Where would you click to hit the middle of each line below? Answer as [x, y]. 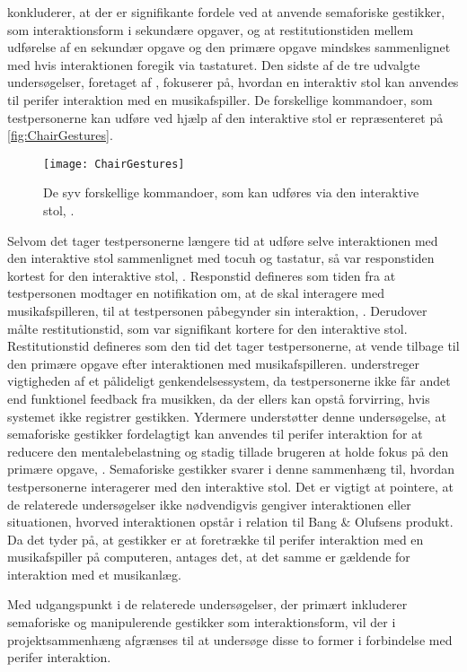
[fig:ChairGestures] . [60, 135]
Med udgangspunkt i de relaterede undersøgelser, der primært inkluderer [207, 604]
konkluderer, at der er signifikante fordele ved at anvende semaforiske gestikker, [226, 12]
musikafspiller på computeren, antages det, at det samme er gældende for [209, 557]
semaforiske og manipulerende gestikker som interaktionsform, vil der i [202, 622]
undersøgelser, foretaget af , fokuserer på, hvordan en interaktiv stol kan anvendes [233, 82]
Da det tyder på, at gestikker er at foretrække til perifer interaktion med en [216, 539]
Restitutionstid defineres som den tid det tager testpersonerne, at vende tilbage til [233, 346]
